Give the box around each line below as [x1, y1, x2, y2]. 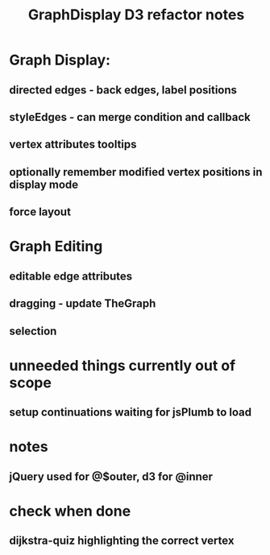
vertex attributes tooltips [9, 138, 137, 151]
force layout [9, 205, 72, 219]
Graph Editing [9, 238, 103, 255]
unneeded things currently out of [9, 356, 236, 375]
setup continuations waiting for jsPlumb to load [9, 405, 252, 420]
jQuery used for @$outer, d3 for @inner [9, 470, 213, 483]
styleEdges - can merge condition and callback [9, 110, 251, 124]
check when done [9, 502, 131, 520]
